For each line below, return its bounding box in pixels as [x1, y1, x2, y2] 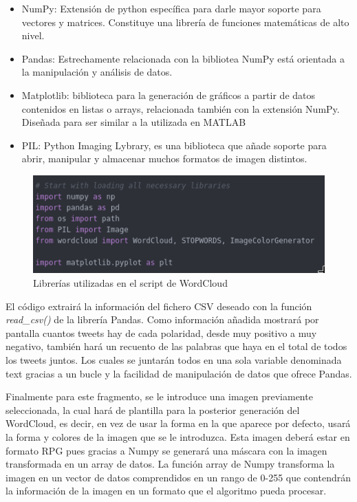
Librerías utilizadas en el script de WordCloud [33, 276, 228, 290]
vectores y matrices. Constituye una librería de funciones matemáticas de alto [21, 14, 349, 29]
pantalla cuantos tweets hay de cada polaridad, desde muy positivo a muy [6, 325, 317, 340]
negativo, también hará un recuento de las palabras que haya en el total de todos [6, 339, 347, 353]
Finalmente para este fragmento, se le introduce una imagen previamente [6, 389, 313, 404]
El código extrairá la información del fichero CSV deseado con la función [6, 298, 312, 313]
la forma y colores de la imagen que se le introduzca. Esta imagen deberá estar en [6, 429, 350, 444]
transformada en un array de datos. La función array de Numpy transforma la [6, 457, 335, 471]
